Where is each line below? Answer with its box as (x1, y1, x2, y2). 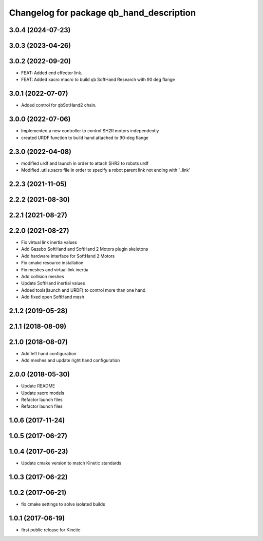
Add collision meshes (21, 273, 64, 279)
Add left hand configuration (21, 351, 76, 356)
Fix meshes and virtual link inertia (21, 266, 89, 273)
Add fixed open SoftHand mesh (21, 294, 85, 300)
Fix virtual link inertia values (21, 239, 77, 245)
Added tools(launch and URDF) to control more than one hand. (21, 287, 147, 293)
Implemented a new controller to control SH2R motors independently (21, 128, 159, 134)
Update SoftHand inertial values (21, 281, 85, 286)
